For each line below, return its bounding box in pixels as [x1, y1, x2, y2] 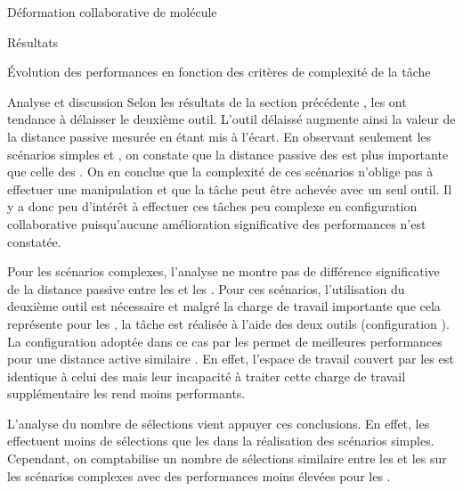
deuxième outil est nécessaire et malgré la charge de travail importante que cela [7, 297, 441, 315]
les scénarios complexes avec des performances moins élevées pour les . [7, 466, 391, 485]
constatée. [7, 232, 61, 250]
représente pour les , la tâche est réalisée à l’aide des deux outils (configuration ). [7, 314, 450, 332]
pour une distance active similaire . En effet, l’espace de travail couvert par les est [7, 349, 454, 368]
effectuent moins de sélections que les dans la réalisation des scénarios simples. [7, 431, 435, 450]
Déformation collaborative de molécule [7, 3, 217, 20]
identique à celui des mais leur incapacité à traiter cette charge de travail [7, 366, 406, 385]
